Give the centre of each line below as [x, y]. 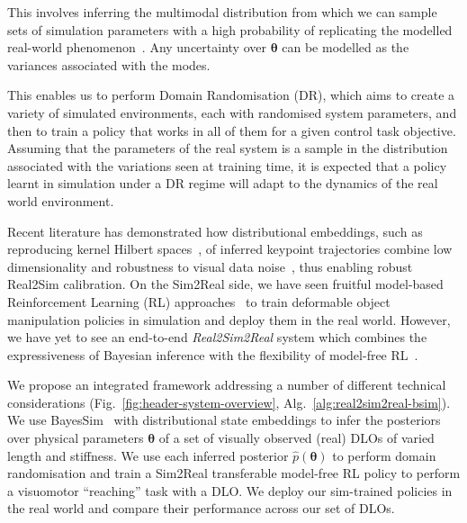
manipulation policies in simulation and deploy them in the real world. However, [229, 319]
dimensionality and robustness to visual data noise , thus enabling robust [210, 266]
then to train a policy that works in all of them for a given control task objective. [232, 130]
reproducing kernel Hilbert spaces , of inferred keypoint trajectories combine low [230, 249]
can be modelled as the [346, 47]
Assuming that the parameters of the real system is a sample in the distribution [228, 148]
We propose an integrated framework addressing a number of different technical [227, 385]
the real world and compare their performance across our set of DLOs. [201, 508]
